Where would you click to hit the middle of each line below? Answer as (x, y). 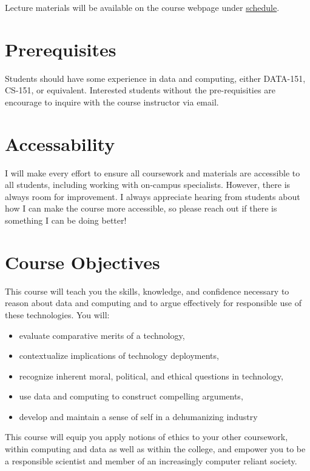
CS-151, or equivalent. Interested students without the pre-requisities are (140, 90)
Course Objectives (83, 262)
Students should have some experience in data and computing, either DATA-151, (155, 78)
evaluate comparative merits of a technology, (102, 335)
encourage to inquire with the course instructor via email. (112, 102)
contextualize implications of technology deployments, (119, 356)
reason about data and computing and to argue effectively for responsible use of (153, 303)
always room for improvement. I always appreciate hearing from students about (153, 196)
